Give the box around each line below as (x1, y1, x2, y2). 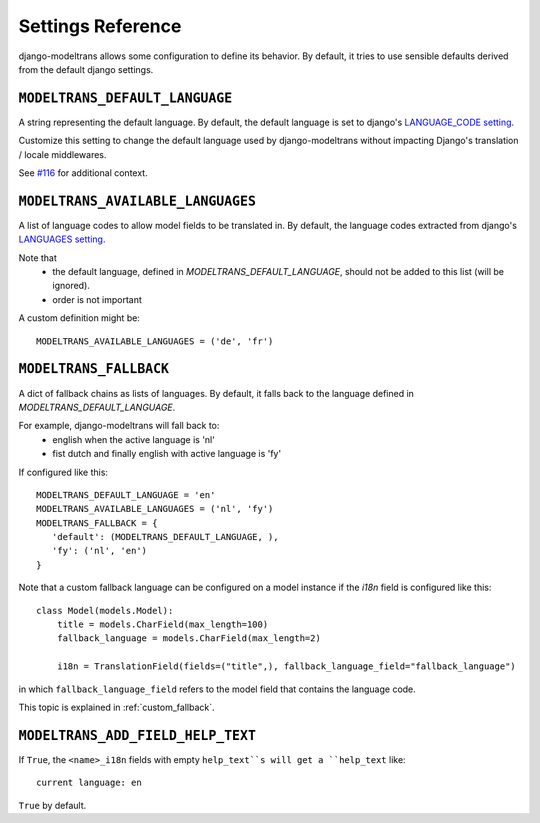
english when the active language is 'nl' (52, 433, 215, 445)
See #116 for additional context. (18, 167, 149, 179)
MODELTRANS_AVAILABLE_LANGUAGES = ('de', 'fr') (36, 335, 274, 347)
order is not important (52, 293, 142, 305)
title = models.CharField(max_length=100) (56, 619, 269, 630)
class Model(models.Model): (36, 605, 174, 616)
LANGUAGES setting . (18, 233, 106, 245)
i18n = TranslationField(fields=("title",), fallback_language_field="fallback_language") (56, 661, 517, 672)
